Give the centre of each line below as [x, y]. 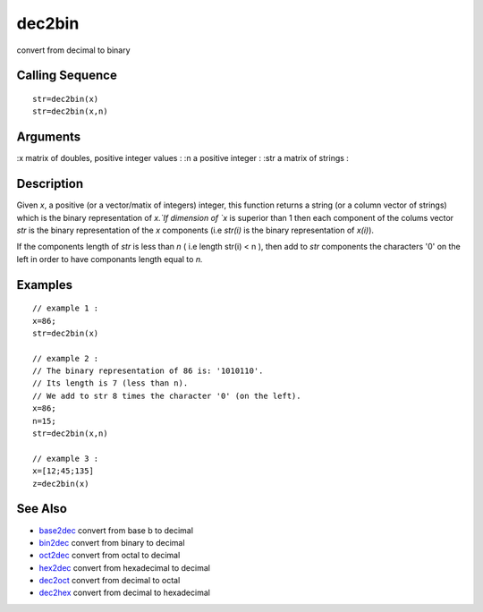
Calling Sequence [67, 76]
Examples [45, 285]
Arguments [49, 137]
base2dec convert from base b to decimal [116, 530]
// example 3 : [66, 458]
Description [50, 184]
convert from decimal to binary [73, 50]
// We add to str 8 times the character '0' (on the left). [167, 395]
